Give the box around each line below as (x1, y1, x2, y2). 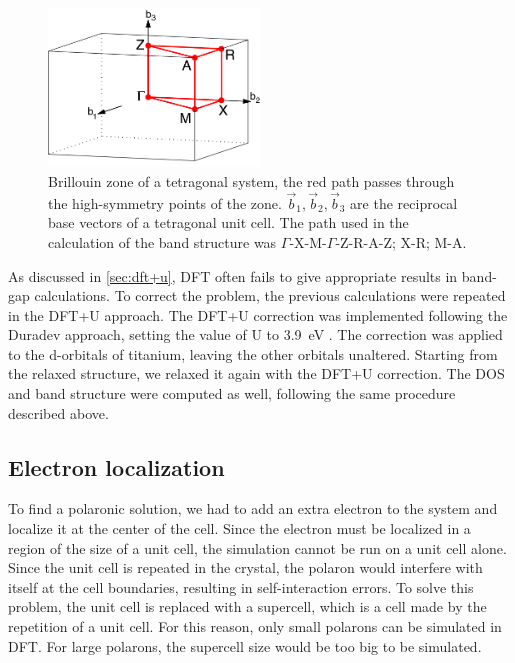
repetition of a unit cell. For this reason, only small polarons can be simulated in (8, 616, 502, 637)
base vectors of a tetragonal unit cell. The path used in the (48, 212, 409, 233)
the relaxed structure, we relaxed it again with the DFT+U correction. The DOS (8, 363, 505, 384)
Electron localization (8, 451, 225, 482)
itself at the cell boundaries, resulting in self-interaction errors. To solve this (8, 576, 474, 597)
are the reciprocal (350, 192, 458, 213)
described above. (8, 402, 109, 423)
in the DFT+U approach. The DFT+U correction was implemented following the (8, 304, 508, 325)
